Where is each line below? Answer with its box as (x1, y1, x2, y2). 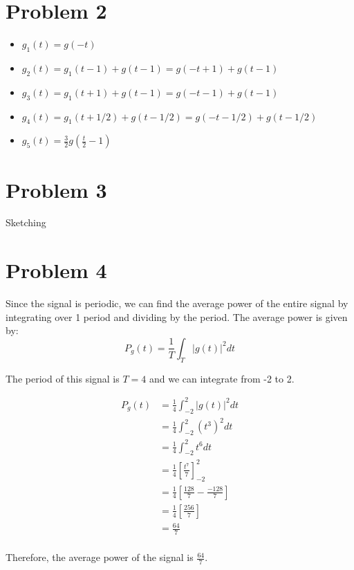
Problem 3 (6, 175, 107, 203)
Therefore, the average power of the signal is (6, 550, 194, 564)
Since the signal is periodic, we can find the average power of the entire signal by (6, 296, 348, 311)
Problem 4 (6, 256, 107, 284)
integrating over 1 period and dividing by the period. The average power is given (6, 309, 348, 324)
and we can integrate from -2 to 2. (149, 371, 295, 385)
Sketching (6, 215, 46, 230)
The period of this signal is (6, 371, 120, 385)
